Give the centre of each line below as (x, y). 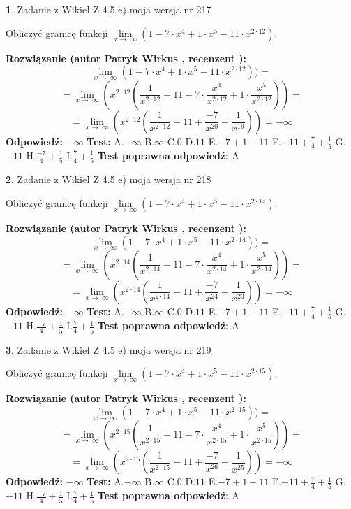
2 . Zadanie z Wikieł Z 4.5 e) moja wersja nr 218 (109, 179)
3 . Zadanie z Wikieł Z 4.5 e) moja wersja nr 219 (109, 349)
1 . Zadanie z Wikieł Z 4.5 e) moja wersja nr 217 (109, 9)
